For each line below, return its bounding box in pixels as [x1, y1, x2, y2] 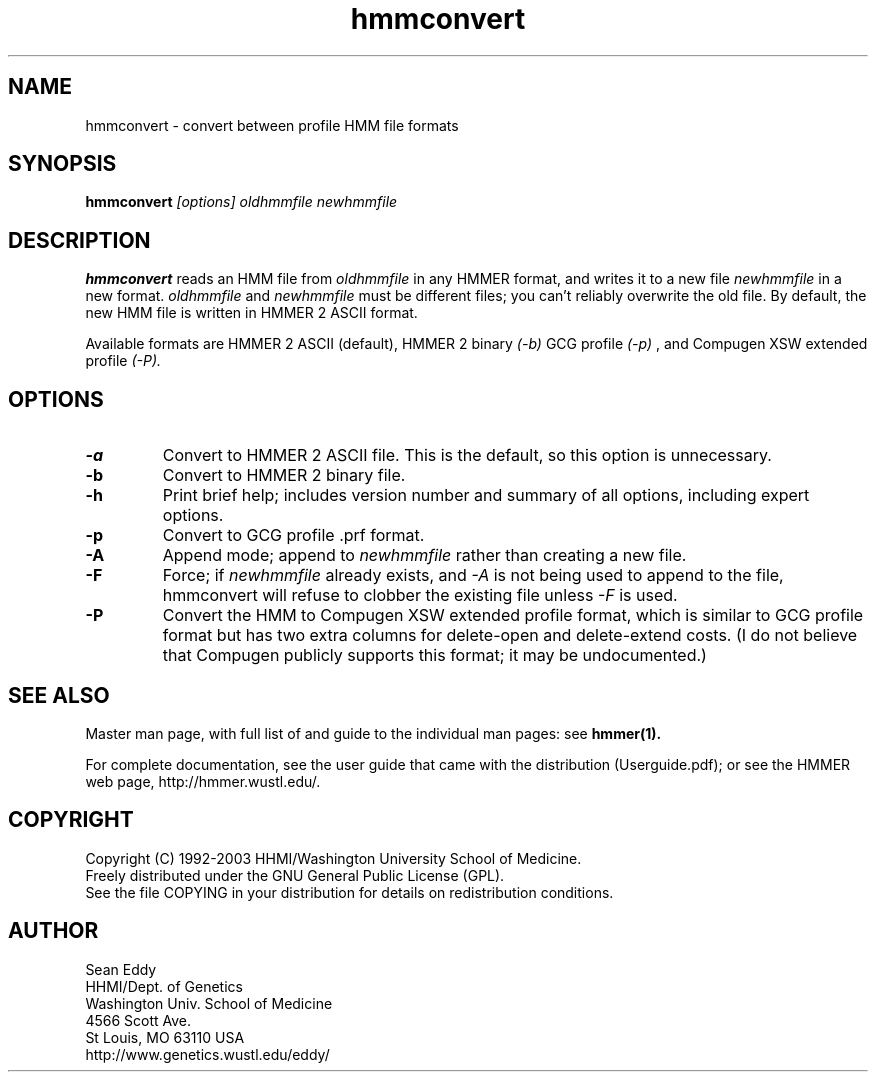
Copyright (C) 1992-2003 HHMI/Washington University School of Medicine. [85, 849, 582, 867]
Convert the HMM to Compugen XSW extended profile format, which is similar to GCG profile [162, 605, 864, 626]
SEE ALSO [8, 682, 110, 708]
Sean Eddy [85, 960, 157, 978]
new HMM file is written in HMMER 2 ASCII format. [85, 304, 418, 322]
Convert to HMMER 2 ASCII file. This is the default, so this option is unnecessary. [162, 445, 772, 466]
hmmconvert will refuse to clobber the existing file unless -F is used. [162, 585, 678, 606]
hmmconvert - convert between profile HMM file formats [85, 116, 459, 134]
